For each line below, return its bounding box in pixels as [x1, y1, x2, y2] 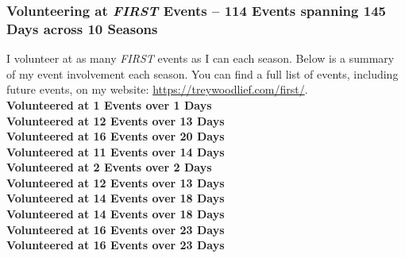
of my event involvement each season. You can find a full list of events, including [6, 65, 399, 82]
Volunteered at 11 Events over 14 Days [6, 143, 225, 160]
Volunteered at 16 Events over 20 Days [6, 128, 225, 144]
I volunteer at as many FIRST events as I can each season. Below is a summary [6, 50, 395, 67]
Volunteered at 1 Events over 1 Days [6, 96, 212, 113]
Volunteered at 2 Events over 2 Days [6, 159, 212, 175]
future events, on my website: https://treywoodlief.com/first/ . [6, 81, 308, 98]
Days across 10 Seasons [6, 18, 158, 38]
